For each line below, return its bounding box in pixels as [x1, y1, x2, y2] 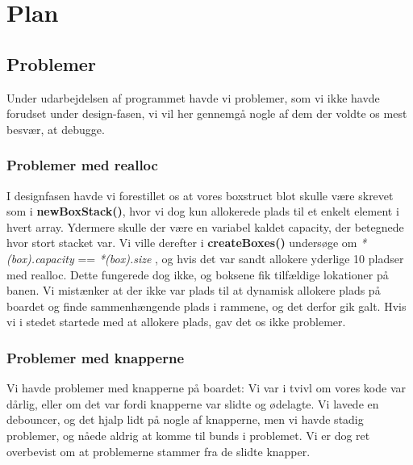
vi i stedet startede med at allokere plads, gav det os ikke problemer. [6, 313, 346, 330]
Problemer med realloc [6, 155, 158, 175]
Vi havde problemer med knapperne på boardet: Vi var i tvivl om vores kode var [6, 379, 407, 396]
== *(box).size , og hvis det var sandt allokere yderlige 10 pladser [77, 249, 404, 266]
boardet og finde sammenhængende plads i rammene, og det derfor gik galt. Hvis [6, 297, 407, 314]
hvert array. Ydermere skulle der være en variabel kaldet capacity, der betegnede [6, 218, 404, 235]
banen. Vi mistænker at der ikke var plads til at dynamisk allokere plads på [6, 282, 381, 299]
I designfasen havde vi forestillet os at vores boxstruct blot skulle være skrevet [6, 186, 394, 203]
